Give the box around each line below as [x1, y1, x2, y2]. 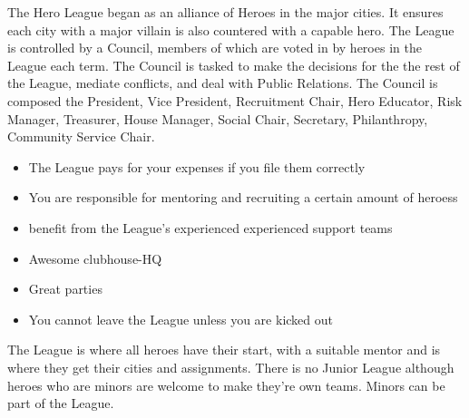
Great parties [28, 279, 103, 298]
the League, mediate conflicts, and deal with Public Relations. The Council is [7, 73, 438, 92]
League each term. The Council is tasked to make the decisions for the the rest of [7, 55, 460, 74]
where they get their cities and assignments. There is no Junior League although [7, 357, 454, 376]
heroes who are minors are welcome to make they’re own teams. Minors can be [7, 375, 445, 394]
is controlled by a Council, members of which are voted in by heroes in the [7, 38, 422, 57]
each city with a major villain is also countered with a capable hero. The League [7, 20, 454, 39]
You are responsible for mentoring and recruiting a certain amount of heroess [28, 188, 458, 207]
